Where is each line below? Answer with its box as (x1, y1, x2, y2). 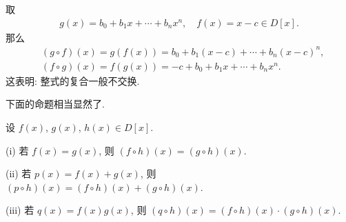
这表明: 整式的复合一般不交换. (6, 73, 140, 88)
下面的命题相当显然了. (6, 97, 105, 111)
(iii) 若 (6, 203, 34, 217)
